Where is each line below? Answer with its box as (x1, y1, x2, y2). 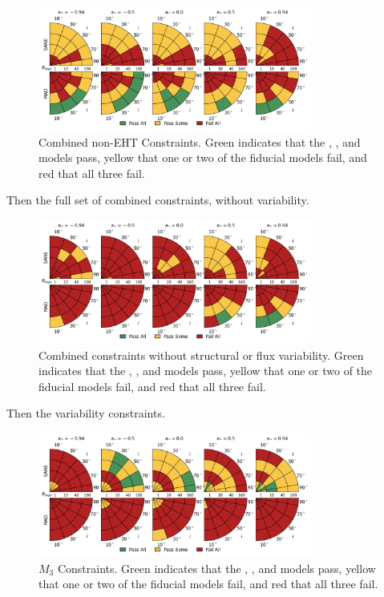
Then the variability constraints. (6, 405, 165, 422)
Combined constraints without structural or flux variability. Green (38, 346, 364, 363)
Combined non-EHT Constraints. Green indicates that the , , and (38, 133, 361, 150)
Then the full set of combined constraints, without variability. (6, 192, 309, 208)
